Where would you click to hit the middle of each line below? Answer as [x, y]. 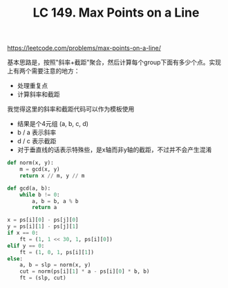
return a [45, 208]
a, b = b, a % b [55, 201]
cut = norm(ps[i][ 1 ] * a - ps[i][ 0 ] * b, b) [85, 271]
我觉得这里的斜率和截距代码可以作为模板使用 [71, 109]
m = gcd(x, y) [40, 170]
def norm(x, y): [30, 163]
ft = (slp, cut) [43, 278]
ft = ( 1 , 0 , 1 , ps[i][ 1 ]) [57, 252]
